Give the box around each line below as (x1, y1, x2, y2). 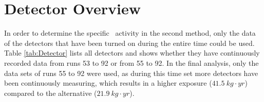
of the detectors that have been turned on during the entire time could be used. (4, 37, 255, 48)
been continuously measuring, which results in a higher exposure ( (4, 78, 212, 88)
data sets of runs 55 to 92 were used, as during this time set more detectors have (4, 67, 258, 78)
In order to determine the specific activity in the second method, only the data (4, 28, 256, 38)
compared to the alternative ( (4, 87, 97, 98)
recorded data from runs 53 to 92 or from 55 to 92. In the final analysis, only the (4, 57, 259, 68)
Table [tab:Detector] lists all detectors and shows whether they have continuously (4, 47, 260, 58)
